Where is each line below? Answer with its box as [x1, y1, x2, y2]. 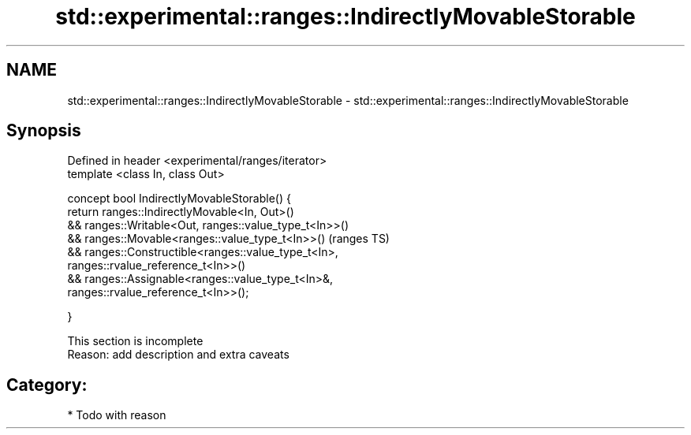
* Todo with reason [67, 408, 166, 422]
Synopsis [6, 121, 81, 141]
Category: [6, 374, 88, 395]
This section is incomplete [67, 334, 204, 348]
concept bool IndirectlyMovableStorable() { [67, 191, 291, 206]
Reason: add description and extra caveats [67, 348, 289, 362]
